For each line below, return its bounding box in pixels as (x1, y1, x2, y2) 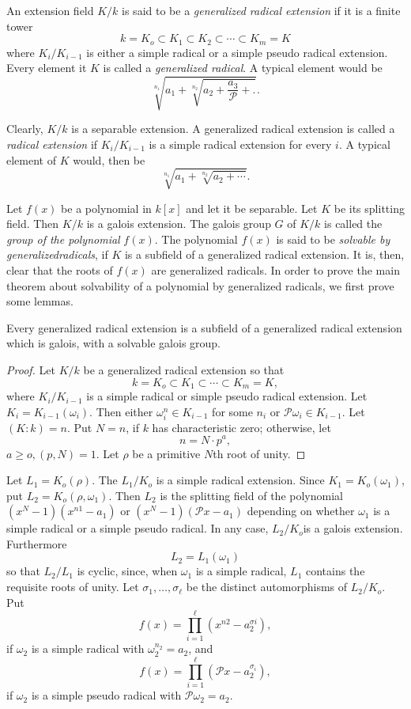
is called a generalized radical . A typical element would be (103, 59, 383, 76)
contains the (305, 563, 365, 579)
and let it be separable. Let (186, 199, 318, 216)
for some (212, 403, 253, 419)
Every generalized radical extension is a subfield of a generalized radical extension (6, 319, 402, 336)
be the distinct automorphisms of (186, 578, 348, 595)
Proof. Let (6, 362, 55, 378)
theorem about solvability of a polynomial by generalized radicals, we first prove (6, 277, 394, 294)
